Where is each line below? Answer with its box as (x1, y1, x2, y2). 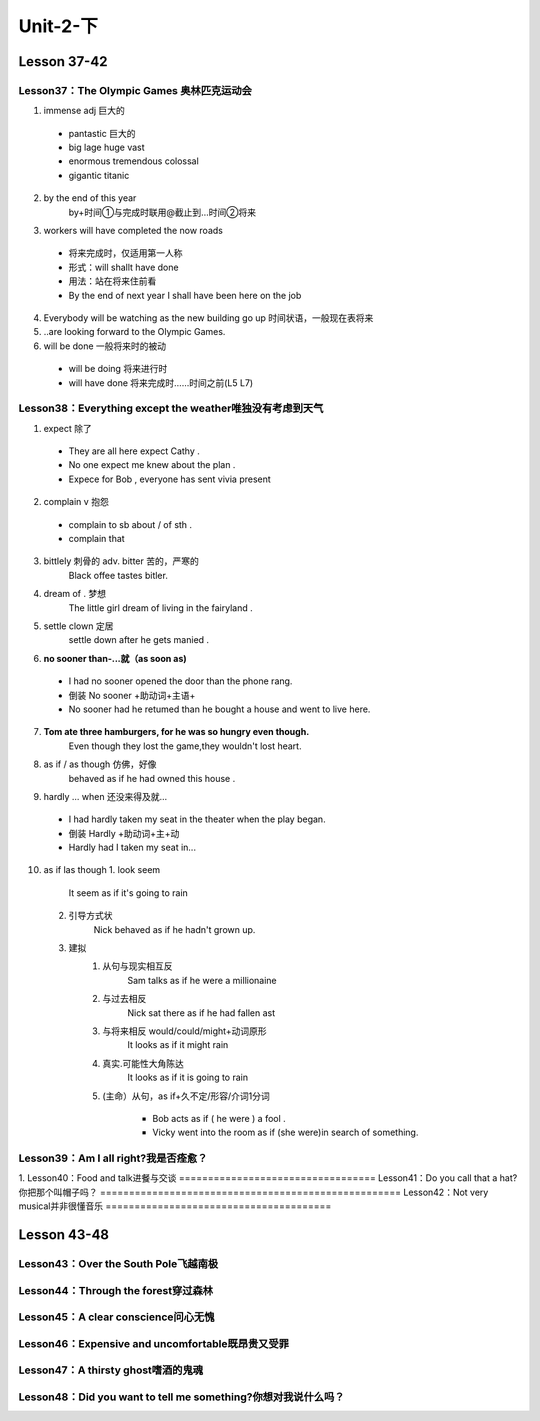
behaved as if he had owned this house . (68, 772, 236, 784)
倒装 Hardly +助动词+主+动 (68, 827, 180, 839)
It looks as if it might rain (127, 1039, 229, 1051)
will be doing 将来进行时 (68, 363, 168, 375)
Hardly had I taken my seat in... (68, 841, 197, 854)
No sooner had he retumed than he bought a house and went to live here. (68, 703, 371, 715)
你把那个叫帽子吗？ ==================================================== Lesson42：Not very (18, 1186, 489, 1198)
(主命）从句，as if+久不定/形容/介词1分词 (102, 1090, 270, 1102)
